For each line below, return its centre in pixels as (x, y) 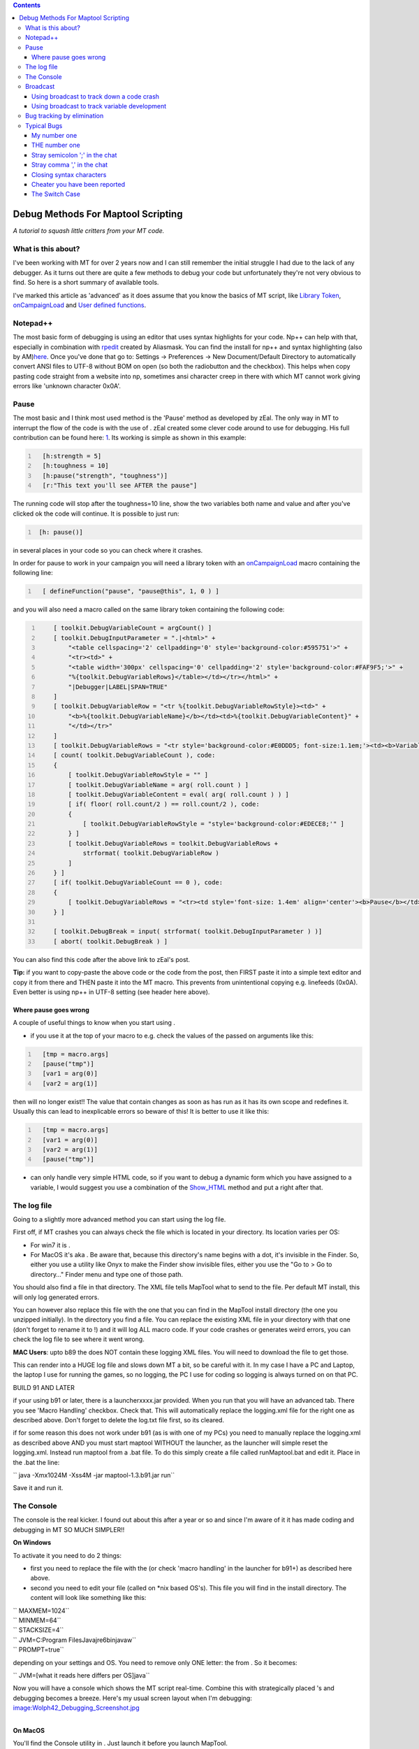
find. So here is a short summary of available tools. (86, 283)
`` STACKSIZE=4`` (38, 1630)
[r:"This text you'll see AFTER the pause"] (120, 486)
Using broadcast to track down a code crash (96, 96)
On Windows (32, 1543)
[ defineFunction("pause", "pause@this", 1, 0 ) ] (131, 592)
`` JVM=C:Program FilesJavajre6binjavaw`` (74, 1640)
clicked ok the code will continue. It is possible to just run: (96, 514)
